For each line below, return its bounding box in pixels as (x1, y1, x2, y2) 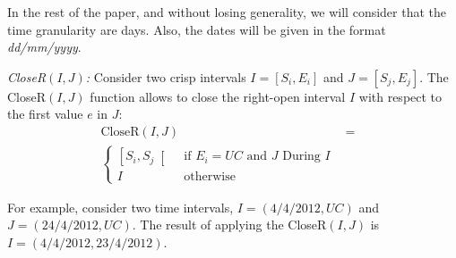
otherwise (184, 171, 236, 184)
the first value (7, 104, 83, 123)
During (282, 150, 321, 163)
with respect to (358, 87, 443, 105)
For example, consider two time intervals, (7, 197, 234, 216)
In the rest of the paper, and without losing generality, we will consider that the (7, 3, 447, 21)
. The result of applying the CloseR (132, 215, 327, 234)
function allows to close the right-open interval (90, 87, 346, 105)
